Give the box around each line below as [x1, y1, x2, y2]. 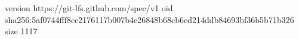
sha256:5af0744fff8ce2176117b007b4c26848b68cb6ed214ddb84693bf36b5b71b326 [5, 13, 294, 25]
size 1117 [5, 25, 38, 37]
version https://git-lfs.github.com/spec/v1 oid [5, 2, 173, 14]
